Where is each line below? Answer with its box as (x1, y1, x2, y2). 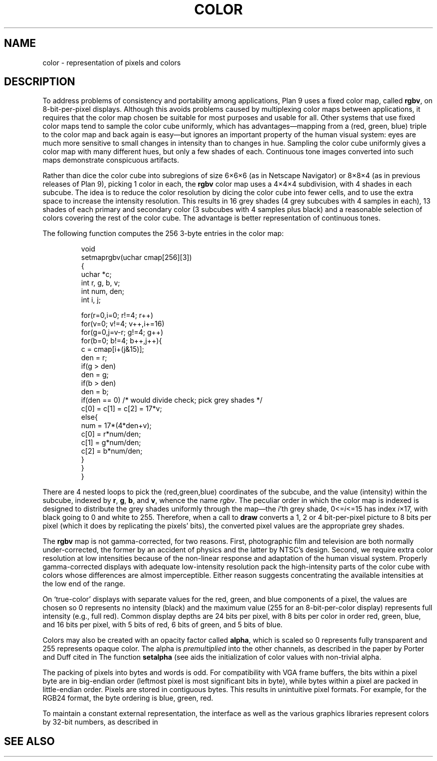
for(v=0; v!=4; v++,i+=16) (81, 319, 165, 328)
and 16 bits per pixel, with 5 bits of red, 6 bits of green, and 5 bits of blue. (42, 620, 283, 629)
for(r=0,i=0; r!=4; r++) (81, 311, 154, 320)
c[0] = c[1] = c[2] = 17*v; (81, 404, 162, 413)
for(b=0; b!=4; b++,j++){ (81, 336, 162, 345)
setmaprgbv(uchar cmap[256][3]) (81, 253, 192, 262)
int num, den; (81, 287, 124, 296)
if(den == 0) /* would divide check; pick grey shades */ (81, 396, 263, 405)
